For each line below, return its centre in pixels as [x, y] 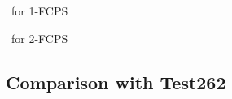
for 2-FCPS [39, 38]
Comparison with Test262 [116, 82]
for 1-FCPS [39, 11]
